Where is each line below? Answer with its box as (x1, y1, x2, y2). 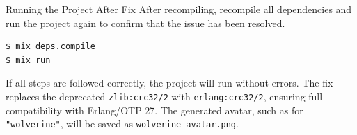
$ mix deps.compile (6, 42, 95, 52)
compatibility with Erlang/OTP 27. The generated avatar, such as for (6, 102, 303, 117)
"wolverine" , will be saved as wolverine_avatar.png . (6, 116, 239, 131)
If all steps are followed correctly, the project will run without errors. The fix (6, 75, 333, 90)
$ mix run (6, 55, 51, 65)
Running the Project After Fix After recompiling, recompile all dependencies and (6, 2, 352, 16)
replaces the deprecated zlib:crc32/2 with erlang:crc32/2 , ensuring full (6, 89, 323, 103)
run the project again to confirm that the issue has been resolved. (6, 15, 285, 30)
